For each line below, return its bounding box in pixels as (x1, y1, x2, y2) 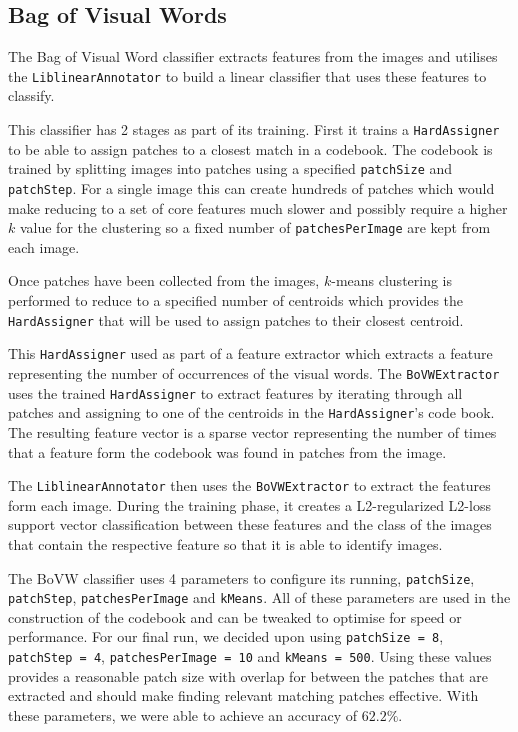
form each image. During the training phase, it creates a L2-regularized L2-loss (8, 494, 491, 515)
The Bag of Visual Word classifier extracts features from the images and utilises (8, 46, 498, 67)
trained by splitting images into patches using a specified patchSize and (8, 158, 453, 179)
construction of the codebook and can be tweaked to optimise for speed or (8, 606, 462, 627)
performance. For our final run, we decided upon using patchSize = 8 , (8, 626, 444, 647)
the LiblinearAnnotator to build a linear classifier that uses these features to (8, 65, 487, 86)
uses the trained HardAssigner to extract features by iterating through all (8, 382, 463, 403)
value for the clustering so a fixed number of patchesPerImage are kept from (19, 217, 491, 238)
